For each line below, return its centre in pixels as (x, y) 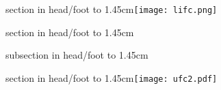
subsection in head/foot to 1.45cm (77, 55)
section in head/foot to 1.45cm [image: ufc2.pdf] (112, 77)
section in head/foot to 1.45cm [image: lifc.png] (112, 9)
